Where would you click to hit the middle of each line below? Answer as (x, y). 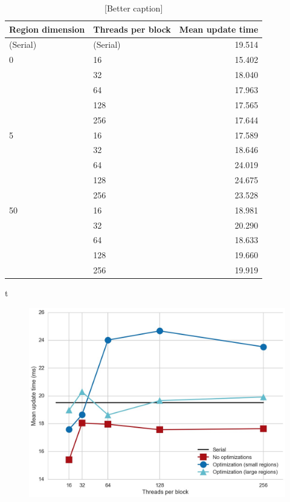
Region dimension (47, 29)
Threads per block (132, 29)
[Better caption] (134, 8)
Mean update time (219, 29)
